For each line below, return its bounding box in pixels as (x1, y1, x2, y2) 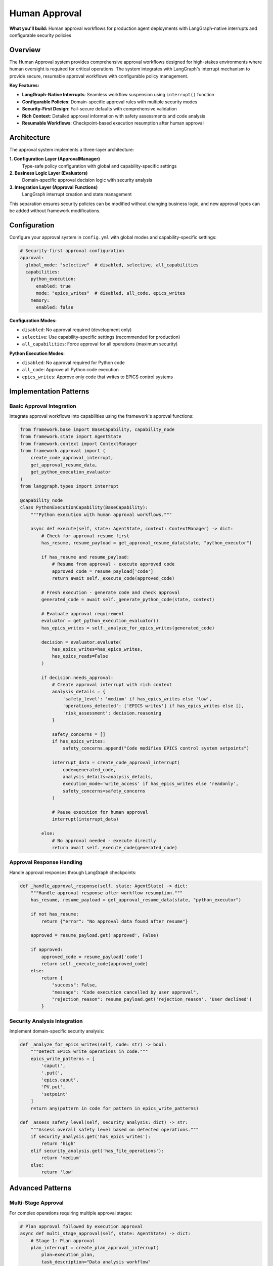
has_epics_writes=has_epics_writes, (52, 646, 143, 652)
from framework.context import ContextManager (20, 441, 138, 447)
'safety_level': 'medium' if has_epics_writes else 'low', (62, 696, 212, 701)
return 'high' (41, 1141, 76, 1146)
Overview (9, 46, 41, 54)
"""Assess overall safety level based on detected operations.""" (30, 1127, 199, 1132)
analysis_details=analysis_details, (62, 774, 154, 780)
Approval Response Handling (9, 859, 83, 866)
